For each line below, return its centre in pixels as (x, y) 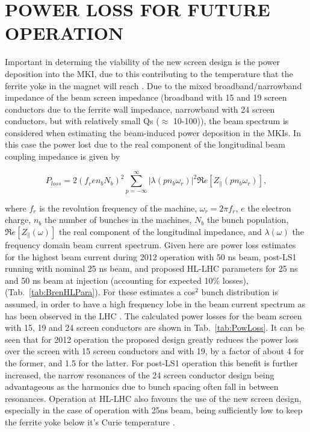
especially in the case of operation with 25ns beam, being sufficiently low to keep (154, 410)
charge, (18, 220)
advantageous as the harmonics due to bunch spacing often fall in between (142, 387)
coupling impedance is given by (63, 156)
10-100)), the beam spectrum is (231, 121)
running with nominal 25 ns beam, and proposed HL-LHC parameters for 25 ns (151, 268)
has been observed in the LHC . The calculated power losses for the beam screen (153, 315)
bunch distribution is (240, 292)
